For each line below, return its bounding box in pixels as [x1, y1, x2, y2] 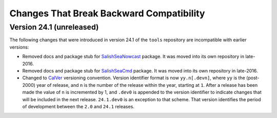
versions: [9, 44, 29, 50]
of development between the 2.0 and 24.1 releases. [22, 103, 134, 109]
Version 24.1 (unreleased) [9, 22, 99, 32]
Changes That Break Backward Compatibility [9, 8, 205, 19]
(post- [246, 75, 260, 81]
